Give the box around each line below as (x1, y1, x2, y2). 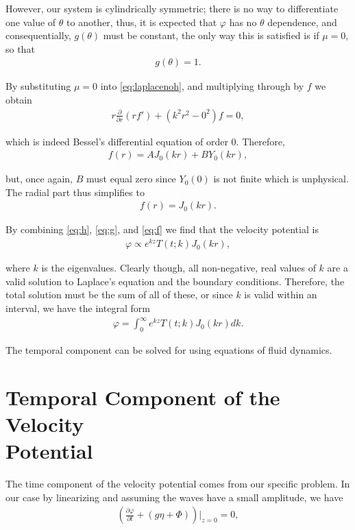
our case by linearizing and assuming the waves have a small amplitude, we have (5, 490, 343, 504)
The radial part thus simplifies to (5, 184, 145, 199)
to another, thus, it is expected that (66, 14, 217, 29)
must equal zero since (86, 171, 176, 186)
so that (5, 41, 35, 56)
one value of (5, 14, 56, 29)
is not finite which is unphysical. (213, 171, 349, 186)
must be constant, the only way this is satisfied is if (103, 28, 319, 43)
